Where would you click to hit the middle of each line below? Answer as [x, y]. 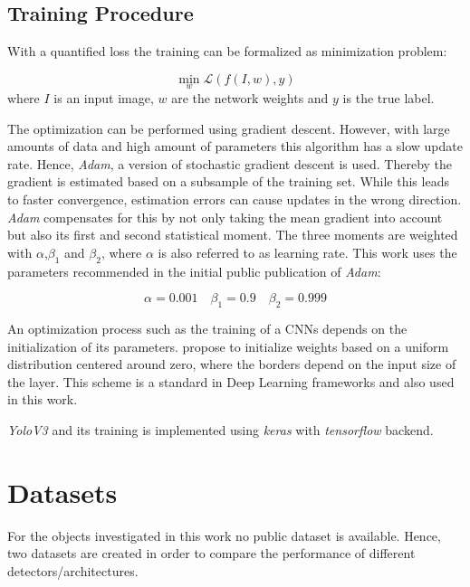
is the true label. [388, 98]
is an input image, [104, 98]
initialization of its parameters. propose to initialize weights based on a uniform [228, 346]
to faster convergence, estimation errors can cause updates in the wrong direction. [235, 199]
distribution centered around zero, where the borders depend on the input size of [232, 364]
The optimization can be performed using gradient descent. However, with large [229, 128]
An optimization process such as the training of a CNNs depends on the [207, 328]
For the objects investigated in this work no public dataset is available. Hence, [224, 535]
